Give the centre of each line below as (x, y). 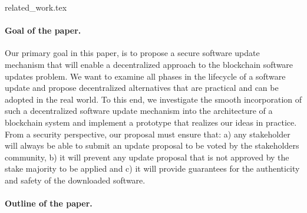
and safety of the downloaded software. (75, 180)
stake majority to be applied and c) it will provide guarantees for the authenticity (152, 168)
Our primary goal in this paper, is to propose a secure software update (132, 53)
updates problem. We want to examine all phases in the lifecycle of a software (145, 76)
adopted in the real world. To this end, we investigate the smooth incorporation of (153, 99)
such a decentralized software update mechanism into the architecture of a (139, 111)
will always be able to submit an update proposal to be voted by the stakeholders (152, 145)
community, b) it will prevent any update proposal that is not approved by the (147, 157)
